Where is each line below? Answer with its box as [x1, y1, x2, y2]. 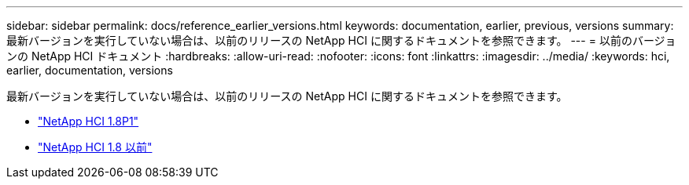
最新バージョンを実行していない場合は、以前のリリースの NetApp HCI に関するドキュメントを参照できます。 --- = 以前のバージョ [6, 34, 676, 47]
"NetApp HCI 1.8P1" [38, 114, 139, 128]
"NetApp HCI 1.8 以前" [38, 140, 153, 154]
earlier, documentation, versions [6, 63, 173, 77]
